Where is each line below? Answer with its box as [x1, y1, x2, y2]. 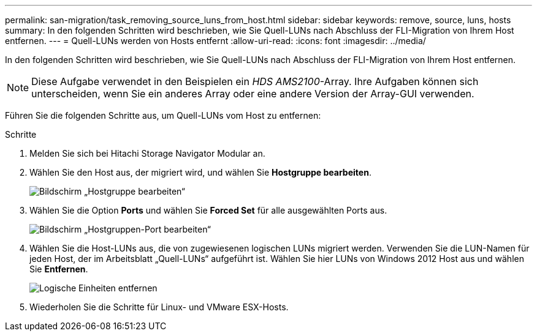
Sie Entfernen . [29, 264, 88, 274]
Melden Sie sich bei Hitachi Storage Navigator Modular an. [29, 148, 265, 159]
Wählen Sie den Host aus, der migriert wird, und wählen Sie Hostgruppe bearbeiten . [29, 167, 371, 177]
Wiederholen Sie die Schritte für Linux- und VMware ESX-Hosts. [29, 302, 289, 312]
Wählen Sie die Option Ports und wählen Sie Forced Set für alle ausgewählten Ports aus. [29, 205, 387, 215]
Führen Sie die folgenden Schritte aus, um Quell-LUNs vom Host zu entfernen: [5, 110, 321, 121]
